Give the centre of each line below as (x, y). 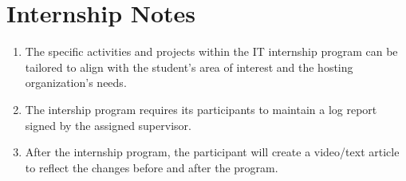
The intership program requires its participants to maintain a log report (201, 109)
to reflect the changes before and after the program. (152, 167)
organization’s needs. (76, 83)
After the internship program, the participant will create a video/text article (212, 152)
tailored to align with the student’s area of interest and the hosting (189, 67)
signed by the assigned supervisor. (108, 125)
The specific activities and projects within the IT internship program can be (211, 51)
